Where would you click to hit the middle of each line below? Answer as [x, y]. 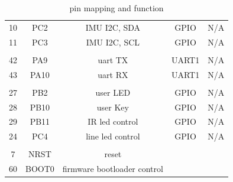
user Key [113, 107]
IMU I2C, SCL [113, 42]
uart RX [113, 74]
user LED [113, 92]
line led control [113, 136]
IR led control [113, 121]
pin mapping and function [117, 8]
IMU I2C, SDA [113, 27]
